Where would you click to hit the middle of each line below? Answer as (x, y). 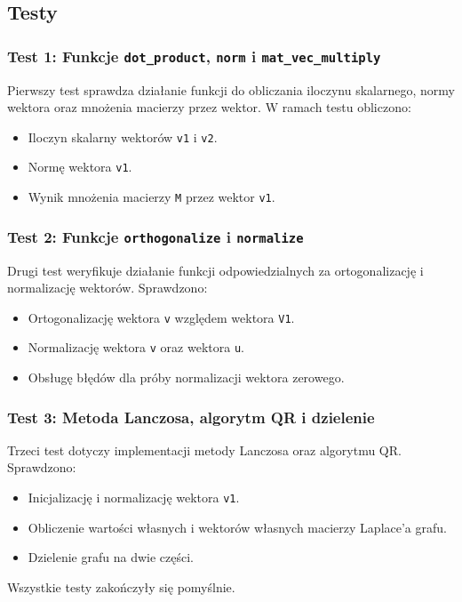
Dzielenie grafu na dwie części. (111, 557)
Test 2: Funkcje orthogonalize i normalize (155, 236)
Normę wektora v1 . (80, 167)
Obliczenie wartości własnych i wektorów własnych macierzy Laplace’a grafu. (237, 527)
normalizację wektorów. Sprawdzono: (108, 288)
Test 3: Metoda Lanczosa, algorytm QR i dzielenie (191, 417)
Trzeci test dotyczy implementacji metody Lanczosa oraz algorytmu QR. (204, 449)
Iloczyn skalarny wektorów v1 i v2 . (123, 136)
